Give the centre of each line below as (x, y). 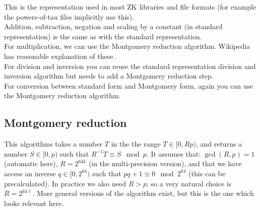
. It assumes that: (173, 153)
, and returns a (219, 144)
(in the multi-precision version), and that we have (165, 163)
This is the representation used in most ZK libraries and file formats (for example (130, 7)
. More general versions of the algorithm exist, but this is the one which (143, 193)
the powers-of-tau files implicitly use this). (69, 16)
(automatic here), (31, 163)
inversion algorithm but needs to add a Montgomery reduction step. (109, 76)
